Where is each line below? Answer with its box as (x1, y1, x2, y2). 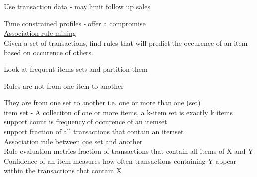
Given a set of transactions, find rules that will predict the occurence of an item (4, 37, 248, 48)
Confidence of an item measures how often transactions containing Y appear (4, 155, 237, 166)
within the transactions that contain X (4, 165, 122, 176)
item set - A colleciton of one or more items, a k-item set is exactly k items (4, 107, 233, 117)
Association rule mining (4, 28, 76, 38)
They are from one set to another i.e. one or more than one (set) (4, 97, 201, 108)
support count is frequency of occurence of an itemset (4, 117, 167, 127)
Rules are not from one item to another (4, 80, 124, 91)
